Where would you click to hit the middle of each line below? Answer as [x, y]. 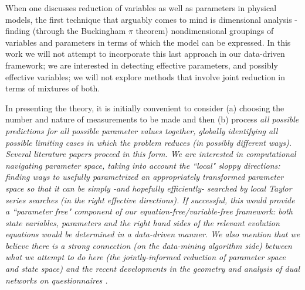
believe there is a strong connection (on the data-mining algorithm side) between [149, 245]
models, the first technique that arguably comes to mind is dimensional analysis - [151, 19]
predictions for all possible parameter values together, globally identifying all [142, 130]
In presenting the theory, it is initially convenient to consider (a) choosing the [145, 108]
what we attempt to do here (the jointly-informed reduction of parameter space [145, 257]
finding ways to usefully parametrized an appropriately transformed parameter [145, 177]
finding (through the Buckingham [66, 31]
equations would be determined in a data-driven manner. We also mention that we [153, 234]
